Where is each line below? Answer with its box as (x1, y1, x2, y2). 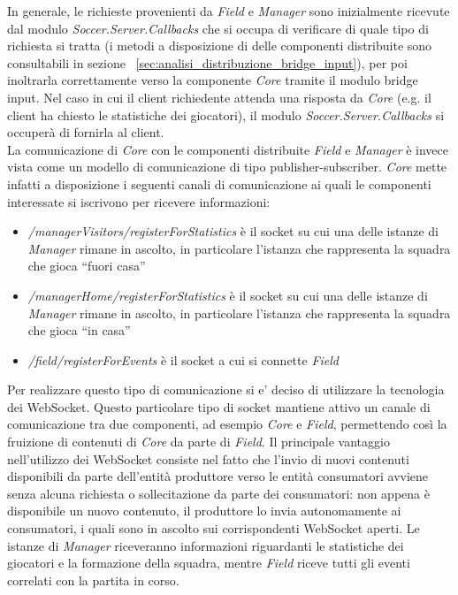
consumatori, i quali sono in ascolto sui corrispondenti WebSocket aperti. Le (7, 519, 420, 538)
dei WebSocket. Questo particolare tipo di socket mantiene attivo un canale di (7, 397, 431, 416)
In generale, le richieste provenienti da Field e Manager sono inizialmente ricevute (7, 2, 450, 19)
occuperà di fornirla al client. (7, 123, 164, 141)
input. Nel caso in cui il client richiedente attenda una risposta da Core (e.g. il (7, 88, 431, 106)
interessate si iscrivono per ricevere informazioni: (7, 192, 271, 210)
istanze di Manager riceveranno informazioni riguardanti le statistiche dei (7, 536, 404, 554)
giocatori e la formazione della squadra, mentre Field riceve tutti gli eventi (7, 553, 410, 572)
